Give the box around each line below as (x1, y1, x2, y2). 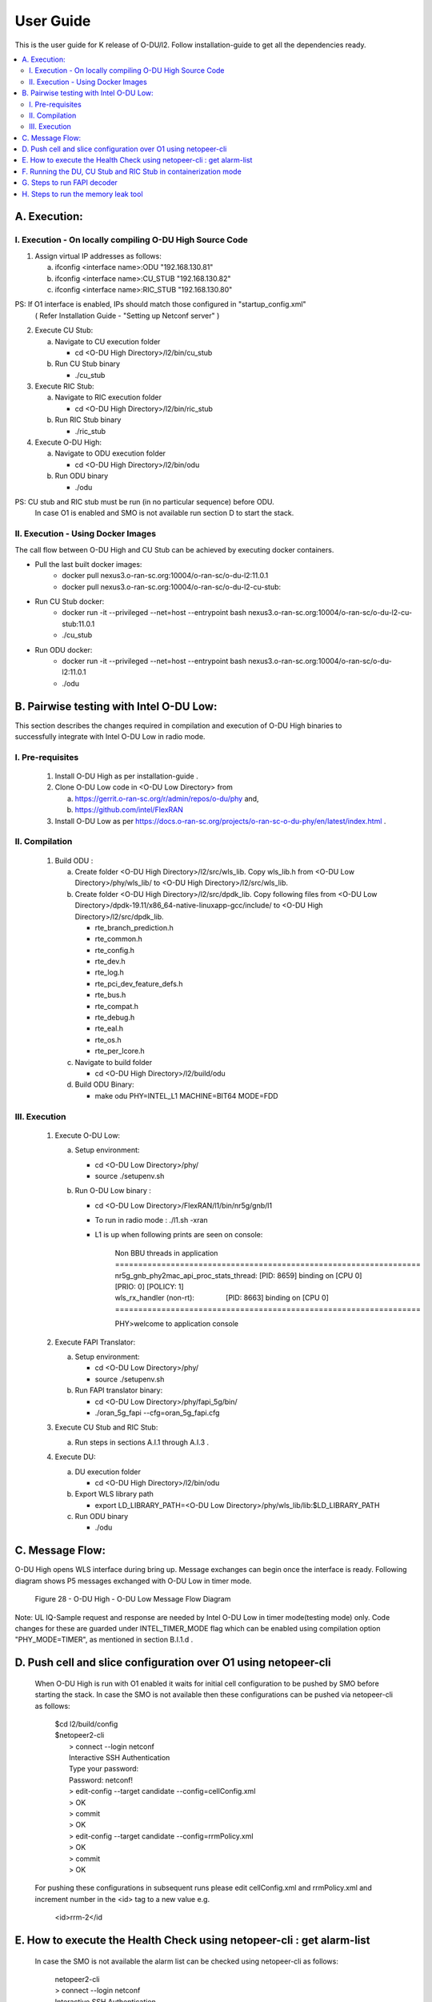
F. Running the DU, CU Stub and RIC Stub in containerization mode (22, 167, 242, 176)
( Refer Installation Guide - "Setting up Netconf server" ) (34, 311, 220, 320)
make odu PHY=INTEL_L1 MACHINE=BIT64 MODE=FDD (94, 1091, 279, 1100)
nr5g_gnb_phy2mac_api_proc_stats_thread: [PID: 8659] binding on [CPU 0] (114, 1270, 362, 1280)
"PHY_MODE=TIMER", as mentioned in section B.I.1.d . (14, 1634, 194, 1645)
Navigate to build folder (74, 1057, 152, 1067)
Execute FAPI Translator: (54, 1337, 136, 1347)
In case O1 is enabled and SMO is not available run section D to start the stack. (34, 509, 294, 518)
